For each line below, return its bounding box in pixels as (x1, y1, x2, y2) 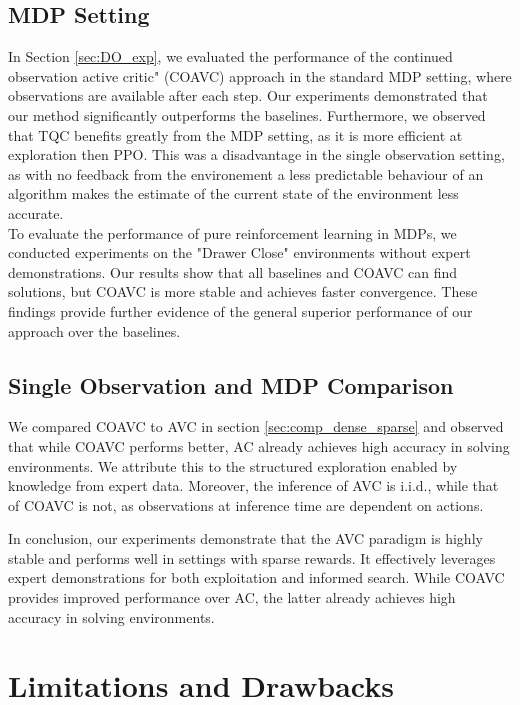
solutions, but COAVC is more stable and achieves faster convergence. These (8, 281, 478, 302)
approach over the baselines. (8, 320, 181, 341)
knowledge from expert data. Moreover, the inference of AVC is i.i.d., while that (8, 475, 499, 496)
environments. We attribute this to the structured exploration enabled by (8, 455, 458, 476)
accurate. (8, 202, 64, 223)
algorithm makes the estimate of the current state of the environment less (8, 183, 459, 204)
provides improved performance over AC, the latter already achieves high (8, 587, 456, 608)
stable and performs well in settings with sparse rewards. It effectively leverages (8, 547, 496, 568)
